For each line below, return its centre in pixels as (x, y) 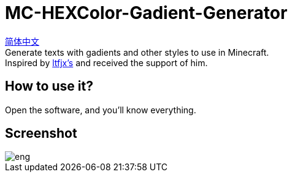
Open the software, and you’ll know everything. (101, 110)
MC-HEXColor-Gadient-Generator (146, 13)
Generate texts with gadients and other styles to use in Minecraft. (137, 52)
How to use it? (49, 86)
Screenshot (41, 134)
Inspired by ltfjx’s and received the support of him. (106, 62)
